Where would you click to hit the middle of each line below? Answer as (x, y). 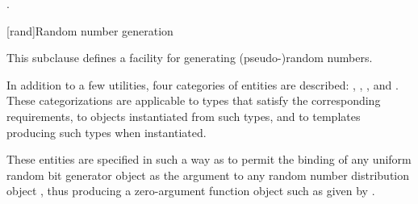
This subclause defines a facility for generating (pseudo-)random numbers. (190, 58)
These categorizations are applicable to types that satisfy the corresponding (194, 100)
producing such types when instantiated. (107, 132)
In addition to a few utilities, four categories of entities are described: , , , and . (203, 84)
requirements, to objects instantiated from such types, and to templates (184, 116)
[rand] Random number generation (90, 30)
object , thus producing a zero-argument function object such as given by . (191, 191)
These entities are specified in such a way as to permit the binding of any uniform (209, 159)
